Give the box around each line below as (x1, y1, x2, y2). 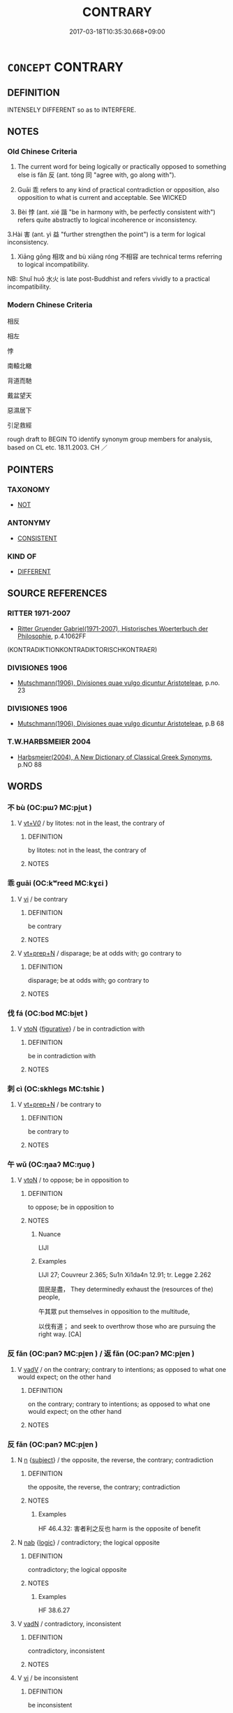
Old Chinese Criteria (7, 147, 78, 157)
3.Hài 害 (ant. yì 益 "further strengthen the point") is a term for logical (7, 230, 206, 238)
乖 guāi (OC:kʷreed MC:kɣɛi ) (7, 879, 108, 888)
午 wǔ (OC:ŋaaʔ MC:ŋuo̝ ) (7, 1159, 96, 1169)
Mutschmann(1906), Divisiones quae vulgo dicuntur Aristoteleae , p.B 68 (17, 719, 225, 728)
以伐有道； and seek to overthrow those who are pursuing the (38, 1322, 216, 1331)
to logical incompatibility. (17, 260, 89, 269)
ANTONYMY (7, 518, 51, 528)
